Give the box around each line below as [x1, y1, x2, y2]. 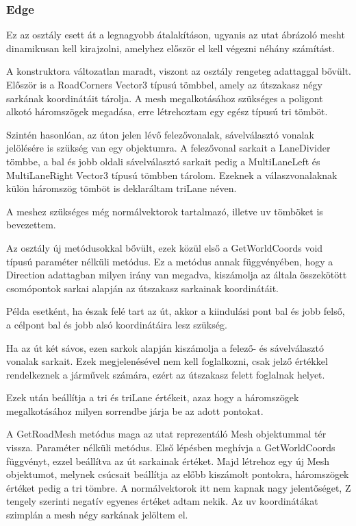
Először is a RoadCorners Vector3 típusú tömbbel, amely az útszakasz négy [6, 77, 322, 91]
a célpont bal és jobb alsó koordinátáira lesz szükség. [6, 317, 227, 331]
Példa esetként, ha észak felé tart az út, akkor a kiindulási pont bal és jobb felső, [6, 304, 345, 318]
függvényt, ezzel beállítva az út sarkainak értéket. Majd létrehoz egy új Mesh [6, 453, 329, 468]
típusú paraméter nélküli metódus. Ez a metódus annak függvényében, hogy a [6, 254, 333, 268]
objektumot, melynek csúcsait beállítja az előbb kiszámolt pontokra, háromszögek [6, 467, 349, 481]
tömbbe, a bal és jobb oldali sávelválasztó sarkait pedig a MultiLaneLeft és [6, 154, 320, 168]
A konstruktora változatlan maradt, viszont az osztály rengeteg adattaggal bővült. [6, 64, 352, 78]
